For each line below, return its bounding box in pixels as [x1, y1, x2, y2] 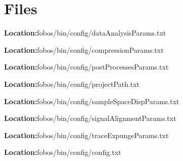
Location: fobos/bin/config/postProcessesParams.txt [4, 61, 169, 72]
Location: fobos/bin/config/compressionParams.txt [4, 44, 164, 55]
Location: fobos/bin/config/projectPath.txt [4, 78, 140, 89]
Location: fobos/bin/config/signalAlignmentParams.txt [4, 113, 176, 123]
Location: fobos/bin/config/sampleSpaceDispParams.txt [4, 95, 179, 106]
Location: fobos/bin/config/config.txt [4, 147, 121, 157]
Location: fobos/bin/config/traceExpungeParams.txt [4, 130, 169, 140]
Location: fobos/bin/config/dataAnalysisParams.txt [4, 27, 166, 38]
